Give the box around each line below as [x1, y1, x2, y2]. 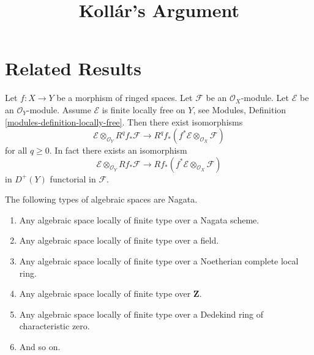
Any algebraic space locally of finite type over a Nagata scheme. [19, 213, 260, 226]
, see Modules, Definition [193, 103, 286, 116]
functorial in [50, 172, 96, 185]
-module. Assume [26, 103, 91, 116]
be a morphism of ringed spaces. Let [56, 91, 193, 104]
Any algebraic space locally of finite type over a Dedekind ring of [19, 307, 264, 320]
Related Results [5, 56, 142, 81]
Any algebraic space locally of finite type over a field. [19, 234, 219, 247]
